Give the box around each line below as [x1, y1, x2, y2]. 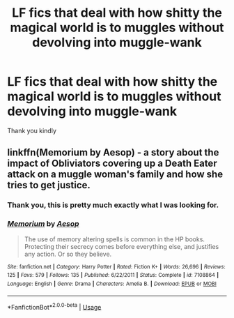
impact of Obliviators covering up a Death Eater [7, 158, 217, 169]
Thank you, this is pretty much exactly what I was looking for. [7, 200, 219, 210]
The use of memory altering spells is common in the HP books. [24, 235, 205, 243]
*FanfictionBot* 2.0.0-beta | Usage [7, 301, 102, 311]
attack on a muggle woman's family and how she [7, 169, 224, 181]
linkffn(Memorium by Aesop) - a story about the [7, 146, 219, 158]
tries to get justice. [7, 179, 91, 191]
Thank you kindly [7, 126, 57, 135]
